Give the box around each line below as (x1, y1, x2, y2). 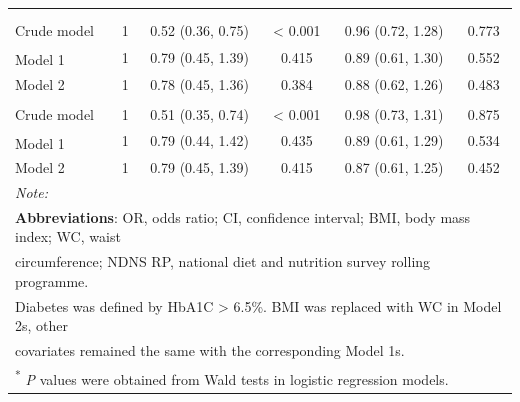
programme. (15, 270, 89, 291)
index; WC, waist (15, 226, 121, 247)
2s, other (15, 315, 69, 336)
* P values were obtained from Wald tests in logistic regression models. (15, 365, 449, 389)
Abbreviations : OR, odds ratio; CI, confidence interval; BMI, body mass (15, 206, 471, 227)
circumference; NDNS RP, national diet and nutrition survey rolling (15, 251, 431, 272)
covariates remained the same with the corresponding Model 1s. (15, 340, 405, 361)
